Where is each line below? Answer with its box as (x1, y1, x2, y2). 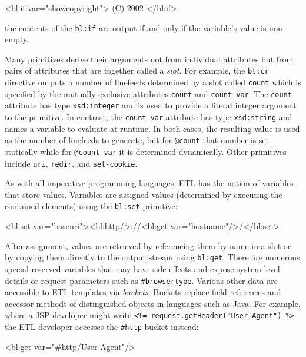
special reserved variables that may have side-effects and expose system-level (5, 262, 280, 275)
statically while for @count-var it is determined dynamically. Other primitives (5, 145, 287, 157)
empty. (5, 33, 29, 45)
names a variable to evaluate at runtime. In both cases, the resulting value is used (5, 122, 300, 134)
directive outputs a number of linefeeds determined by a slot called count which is (5, 76, 301, 88)
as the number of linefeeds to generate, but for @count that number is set (5, 134, 270, 146)
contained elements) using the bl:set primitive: (5, 200, 178, 212)
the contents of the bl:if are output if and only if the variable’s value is (5, 21, 267, 34)
